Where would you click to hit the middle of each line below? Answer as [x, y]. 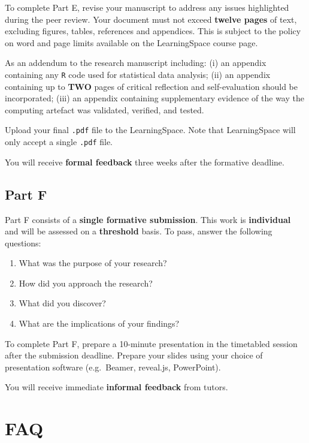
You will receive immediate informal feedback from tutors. [116, 387]
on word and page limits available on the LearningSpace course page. [131, 42]
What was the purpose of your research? [93, 263]
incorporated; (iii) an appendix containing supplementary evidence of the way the [154, 98]
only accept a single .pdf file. [59, 142]
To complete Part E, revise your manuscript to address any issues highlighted [147, 7]
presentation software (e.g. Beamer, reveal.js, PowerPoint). [113, 367]
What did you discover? [62, 303]
